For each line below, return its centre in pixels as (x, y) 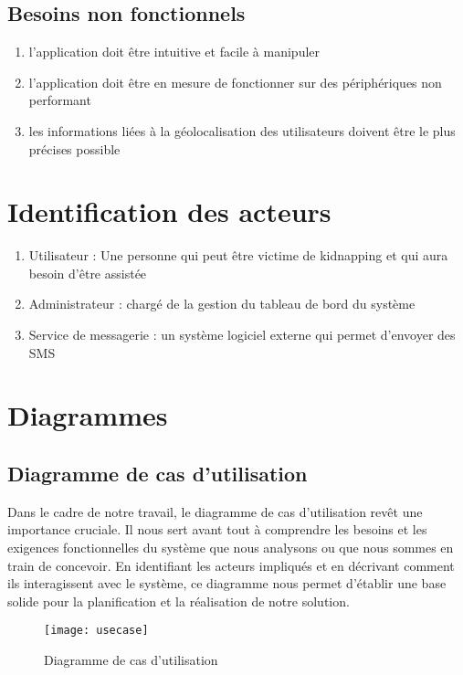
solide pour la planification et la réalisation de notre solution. (179, 601)
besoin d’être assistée (88, 273)
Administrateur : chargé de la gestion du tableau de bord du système (222, 304)
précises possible (74, 148)
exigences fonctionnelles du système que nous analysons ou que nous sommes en (231, 548)
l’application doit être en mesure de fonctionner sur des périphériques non (235, 82)
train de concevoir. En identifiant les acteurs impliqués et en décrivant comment (231, 565)
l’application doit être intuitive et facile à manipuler (174, 52)
